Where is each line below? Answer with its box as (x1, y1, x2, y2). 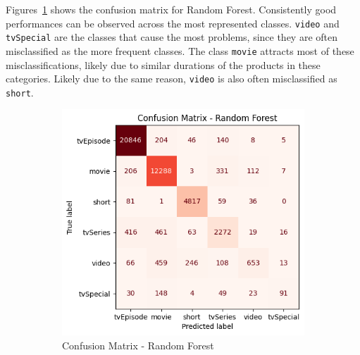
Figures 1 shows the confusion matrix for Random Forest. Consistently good (6, 2, 337, 16)
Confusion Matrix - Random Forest (62, 337, 214, 352)
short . (6, 85, 34, 99)
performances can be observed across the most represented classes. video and (6, 15, 340, 30)
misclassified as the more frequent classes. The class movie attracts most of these (6, 43, 354, 58)
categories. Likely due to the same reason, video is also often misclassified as (6, 71, 337, 86)
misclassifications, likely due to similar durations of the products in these (6, 57, 321, 72)
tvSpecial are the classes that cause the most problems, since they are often (6, 30, 338, 44)
